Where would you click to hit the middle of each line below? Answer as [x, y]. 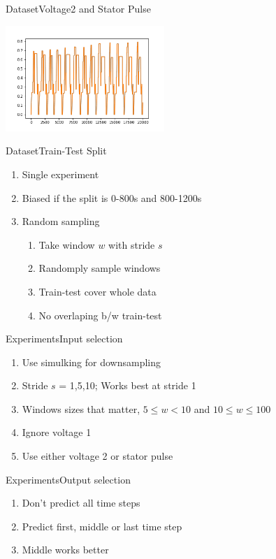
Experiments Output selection [68, 479]
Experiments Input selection [64, 339]
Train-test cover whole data [97, 291]
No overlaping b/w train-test [100, 315]
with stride [132, 244]
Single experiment [60, 174]
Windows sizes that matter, [81, 408]
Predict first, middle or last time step [102, 526]
